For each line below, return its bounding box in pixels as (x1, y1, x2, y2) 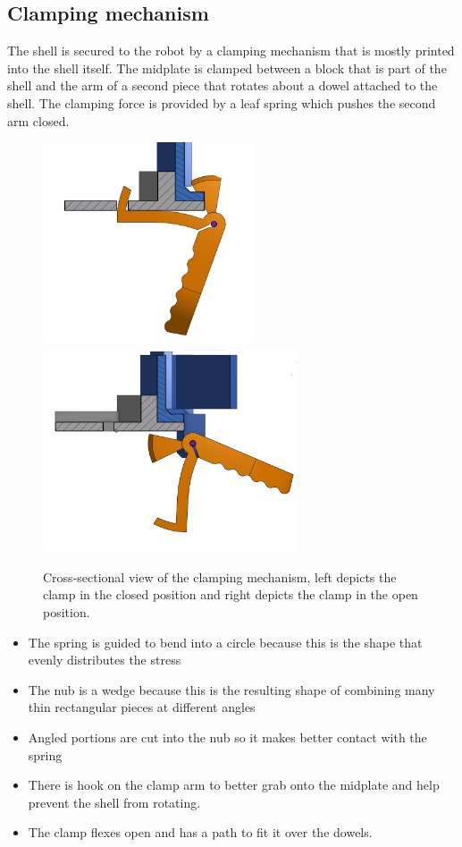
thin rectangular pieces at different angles (28, 698, 256, 716)
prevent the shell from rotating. (28, 792, 201, 811)
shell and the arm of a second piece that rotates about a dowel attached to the (7, 76, 438, 95)
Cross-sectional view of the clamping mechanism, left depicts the (43, 567, 397, 586)
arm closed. (7, 111, 70, 130)
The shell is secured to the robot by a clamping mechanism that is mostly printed (7, 41, 455, 60)
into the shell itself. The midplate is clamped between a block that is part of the (7, 58, 447, 77)
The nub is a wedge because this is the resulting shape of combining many (28, 680, 435, 699)
